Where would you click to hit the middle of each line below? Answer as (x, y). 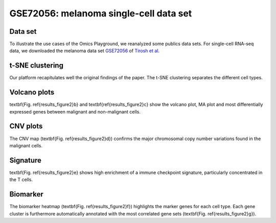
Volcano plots (32, 92)
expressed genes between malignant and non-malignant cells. (75, 111)
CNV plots (26, 126)
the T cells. (21, 180)
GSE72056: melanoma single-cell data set (101, 13)
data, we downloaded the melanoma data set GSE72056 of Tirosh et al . (85, 51)
